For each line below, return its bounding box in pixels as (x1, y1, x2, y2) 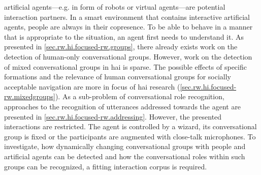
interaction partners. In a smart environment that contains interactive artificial (4, 11, 250, 22)
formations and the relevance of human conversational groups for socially (4, 71, 231, 82)
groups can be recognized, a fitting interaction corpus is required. (4, 161, 207, 171)
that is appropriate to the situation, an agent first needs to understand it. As (4, 31, 244, 42)
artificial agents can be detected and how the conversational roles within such (4, 151, 245, 161)
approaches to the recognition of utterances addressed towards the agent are (4, 101, 241, 111)
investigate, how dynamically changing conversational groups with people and (4, 141, 246, 152)
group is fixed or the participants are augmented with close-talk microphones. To (4, 131, 256, 141)
